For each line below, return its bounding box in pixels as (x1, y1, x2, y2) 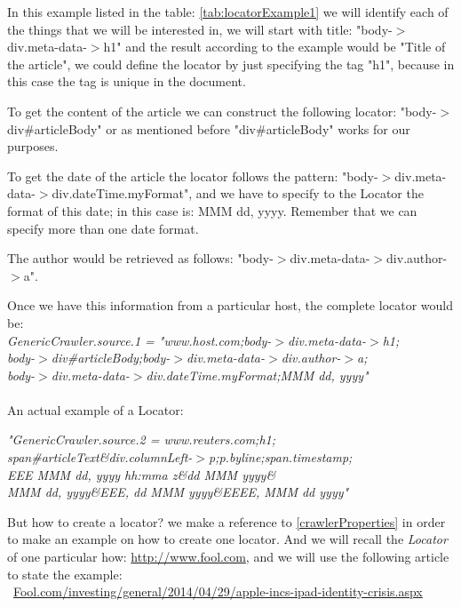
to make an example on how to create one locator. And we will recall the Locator (7, 530, 448, 548)
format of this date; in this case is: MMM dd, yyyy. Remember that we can (7, 201, 417, 220)
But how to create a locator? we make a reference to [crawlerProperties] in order (7, 512, 446, 531)
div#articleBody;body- (51, 348, 171, 367)
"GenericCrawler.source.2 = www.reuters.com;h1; (7, 430, 276, 449)
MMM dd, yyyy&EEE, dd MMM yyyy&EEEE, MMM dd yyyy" (7, 483, 349, 501)
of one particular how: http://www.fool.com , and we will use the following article (7, 547, 449, 566)
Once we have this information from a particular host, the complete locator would (7, 296, 454, 315)
